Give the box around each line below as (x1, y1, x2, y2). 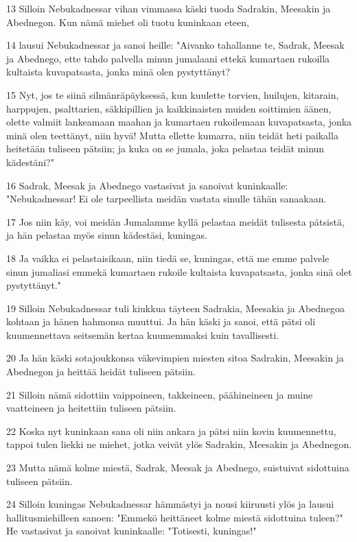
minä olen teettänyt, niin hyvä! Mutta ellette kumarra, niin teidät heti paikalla (6, 128, 338, 142)
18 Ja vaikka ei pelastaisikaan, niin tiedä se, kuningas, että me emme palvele (6, 250, 330, 265)
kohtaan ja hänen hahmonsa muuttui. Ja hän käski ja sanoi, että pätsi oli (6, 314, 316, 329)
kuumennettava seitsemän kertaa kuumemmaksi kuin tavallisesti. (6, 327, 279, 342)
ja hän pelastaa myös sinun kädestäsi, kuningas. (6, 228, 207, 242)
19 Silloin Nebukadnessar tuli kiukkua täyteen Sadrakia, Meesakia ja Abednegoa (6, 301, 345, 315)
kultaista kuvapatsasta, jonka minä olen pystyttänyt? (6, 64, 231, 79)
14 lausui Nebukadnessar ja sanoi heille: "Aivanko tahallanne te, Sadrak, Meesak (6, 38, 345, 52)
